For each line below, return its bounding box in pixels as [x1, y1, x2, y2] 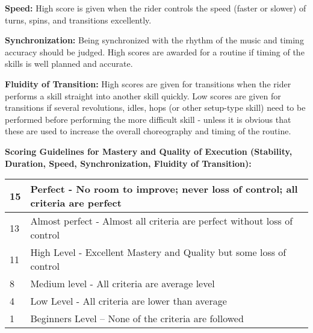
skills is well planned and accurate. [5, 57, 133, 70]
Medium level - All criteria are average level [30, 276, 215, 291]
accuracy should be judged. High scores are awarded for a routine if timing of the [5, 45, 305, 58]
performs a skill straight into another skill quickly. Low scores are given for [5, 89, 281, 102]
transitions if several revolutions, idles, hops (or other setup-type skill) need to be [5, 101, 306, 114]
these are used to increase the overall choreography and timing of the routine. [5, 125, 291, 137]
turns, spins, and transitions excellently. [5, 13, 152, 26]
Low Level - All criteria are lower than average [30, 294, 227, 308]
